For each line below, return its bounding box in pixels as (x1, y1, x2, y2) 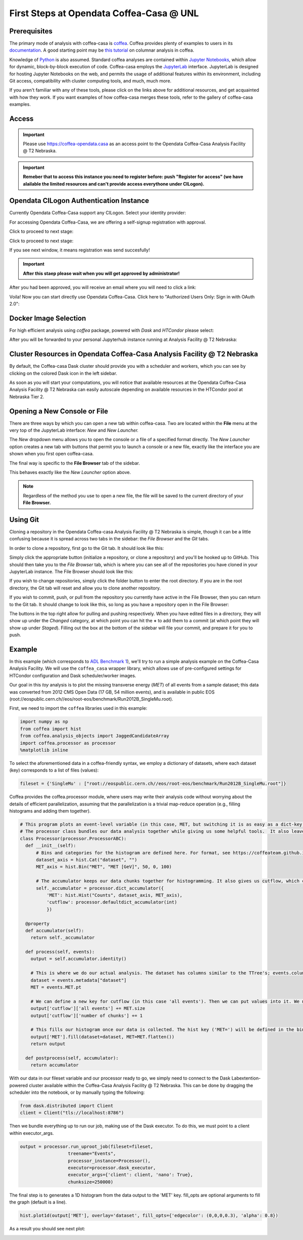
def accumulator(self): (25, 927, 84, 933)
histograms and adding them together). (9, 808, 91, 814)
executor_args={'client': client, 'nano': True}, (68, 1172, 193, 1178)
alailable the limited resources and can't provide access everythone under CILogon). (23, 181, 205, 187)
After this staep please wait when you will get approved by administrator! (23, 270, 180, 276)
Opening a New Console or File (9, 407, 109, 415)
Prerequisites (9, 27, 53, 35)
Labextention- (231, 1075, 261, 1081)
